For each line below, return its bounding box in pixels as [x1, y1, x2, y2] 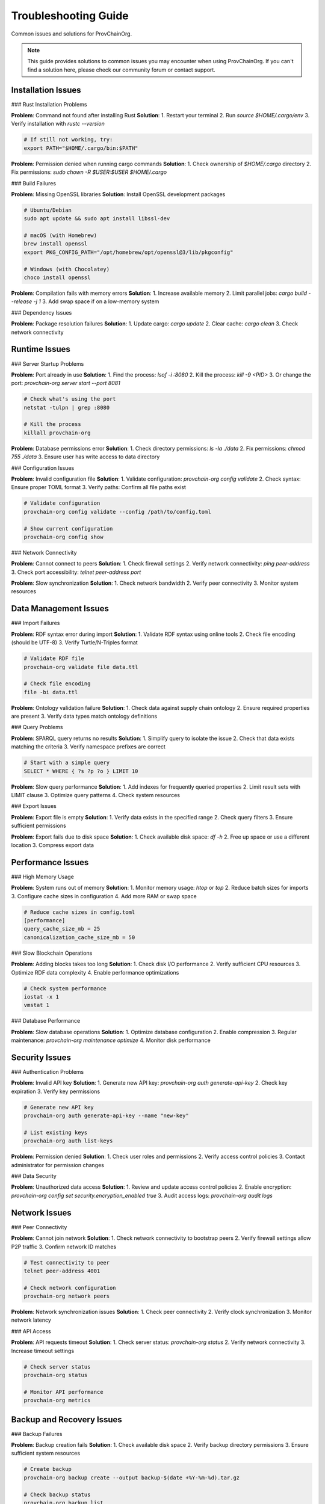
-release [11, 298, 32, 305]
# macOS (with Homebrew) [23, 232, 97, 239]
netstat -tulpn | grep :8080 [23, 404, 110, 411]
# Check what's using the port [23, 396, 117, 402]
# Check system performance [23, 985, 107, 992]
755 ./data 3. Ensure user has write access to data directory [11, 453, 160, 460]
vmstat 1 [23, 1002, 50, 1009]
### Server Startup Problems [11, 360, 84, 367]
